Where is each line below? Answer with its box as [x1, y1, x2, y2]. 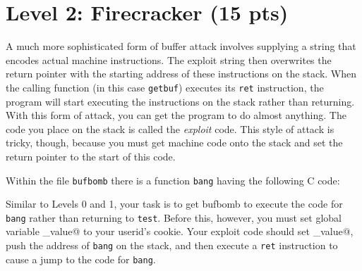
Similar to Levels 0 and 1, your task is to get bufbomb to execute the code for [6, 196, 343, 211]
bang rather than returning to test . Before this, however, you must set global [6, 210, 342, 225]
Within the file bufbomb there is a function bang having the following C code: [6, 172, 340, 187]
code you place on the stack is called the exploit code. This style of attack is [6, 121, 334, 136]
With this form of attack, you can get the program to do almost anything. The [6, 108, 346, 122]
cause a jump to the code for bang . [6, 251, 156, 266]
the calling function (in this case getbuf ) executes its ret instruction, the [6, 80, 324, 94]
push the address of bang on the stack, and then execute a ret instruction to [6, 238, 338, 253]
